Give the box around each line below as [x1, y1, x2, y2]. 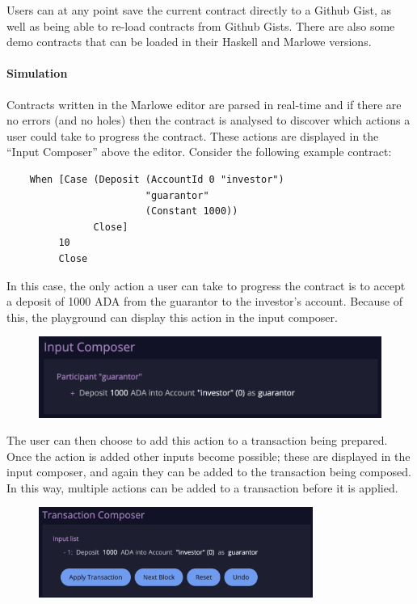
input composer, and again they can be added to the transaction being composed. [6, 463, 411, 480]
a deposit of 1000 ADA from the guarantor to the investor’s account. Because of [6, 293, 403, 310]
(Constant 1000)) [145, 205, 238, 218]
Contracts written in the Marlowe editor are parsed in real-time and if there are [6, 95, 402, 112]
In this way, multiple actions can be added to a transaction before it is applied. [6, 479, 398, 496]
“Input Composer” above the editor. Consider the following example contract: [6, 143, 392, 160]
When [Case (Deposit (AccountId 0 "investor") [29, 173, 284, 185]
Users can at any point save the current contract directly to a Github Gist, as [6, 2, 391, 18]
